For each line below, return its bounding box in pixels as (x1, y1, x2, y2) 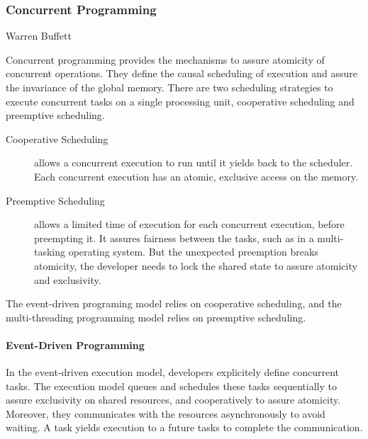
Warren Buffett (6, 28, 72, 43)
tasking (34, 244, 66, 259)
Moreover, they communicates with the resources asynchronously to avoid (6, 406, 325, 421)
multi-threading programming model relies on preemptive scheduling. (6, 309, 306, 324)
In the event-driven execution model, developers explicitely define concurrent (6, 365, 340, 380)
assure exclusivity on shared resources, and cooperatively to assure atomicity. (6, 392, 341, 407)
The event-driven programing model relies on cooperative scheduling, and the (6, 296, 342, 311)
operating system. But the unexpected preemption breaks (68, 244, 318, 259)
